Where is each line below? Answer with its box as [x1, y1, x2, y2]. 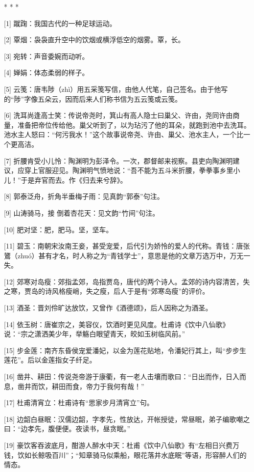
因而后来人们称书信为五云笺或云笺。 [65, 93, 182, 104]
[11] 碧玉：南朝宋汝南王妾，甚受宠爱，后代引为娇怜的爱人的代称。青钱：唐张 [4, 241, 250, 251]
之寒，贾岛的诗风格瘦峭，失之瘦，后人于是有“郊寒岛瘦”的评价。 [4, 286, 209, 296]
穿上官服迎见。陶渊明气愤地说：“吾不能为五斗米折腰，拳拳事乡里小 [24, 165, 240, 175]
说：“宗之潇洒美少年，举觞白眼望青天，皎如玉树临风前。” [4, 329, 185, 339]
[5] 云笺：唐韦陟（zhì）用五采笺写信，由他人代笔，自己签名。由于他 [4, 83, 221, 94]
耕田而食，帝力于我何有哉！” [51, 381, 144, 391]
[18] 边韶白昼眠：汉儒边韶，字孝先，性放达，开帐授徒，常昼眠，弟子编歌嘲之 [4, 414, 250, 424]
